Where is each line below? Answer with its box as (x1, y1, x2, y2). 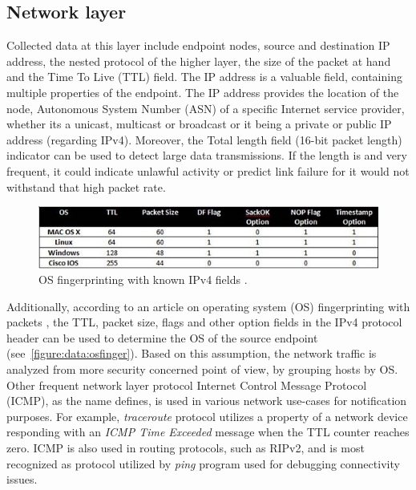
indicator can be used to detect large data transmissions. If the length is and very (6, 147, 407, 164)
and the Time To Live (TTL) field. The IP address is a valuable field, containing (6, 68, 402, 85)
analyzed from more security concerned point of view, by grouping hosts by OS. (6, 361, 398, 378)
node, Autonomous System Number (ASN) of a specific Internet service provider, (6, 99, 405, 116)
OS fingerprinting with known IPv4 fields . (38, 271, 248, 288)
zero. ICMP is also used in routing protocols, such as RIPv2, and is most (6, 439, 365, 456)
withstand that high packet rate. (6, 178, 166, 195)
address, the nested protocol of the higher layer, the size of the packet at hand (6, 52, 391, 69)
